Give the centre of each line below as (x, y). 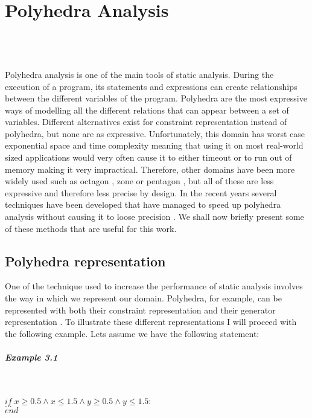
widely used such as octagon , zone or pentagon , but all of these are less (139, 181)
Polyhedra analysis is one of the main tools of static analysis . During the (139, 74)
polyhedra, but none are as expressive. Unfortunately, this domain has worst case (155, 133)
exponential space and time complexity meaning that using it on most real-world (154, 145)
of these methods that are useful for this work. (91, 228)
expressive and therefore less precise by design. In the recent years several (141, 192)
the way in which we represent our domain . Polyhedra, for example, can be (143, 298)
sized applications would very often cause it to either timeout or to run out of (148, 157)
